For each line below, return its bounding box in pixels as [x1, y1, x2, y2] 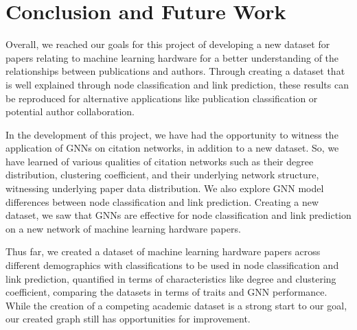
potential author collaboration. [5, 104, 135, 119]
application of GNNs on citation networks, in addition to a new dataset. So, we [5, 141, 339, 155]
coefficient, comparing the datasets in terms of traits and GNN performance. [5, 285, 327, 299]
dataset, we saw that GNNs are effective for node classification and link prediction [5, 208, 352, 222]
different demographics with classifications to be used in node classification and [5, 258, 339, 272]
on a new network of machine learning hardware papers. [5, 221, 241, 235]
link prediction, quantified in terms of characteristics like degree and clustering [5, 271, 336, 285]
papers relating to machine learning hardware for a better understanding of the [5, 50, 339, 64]
